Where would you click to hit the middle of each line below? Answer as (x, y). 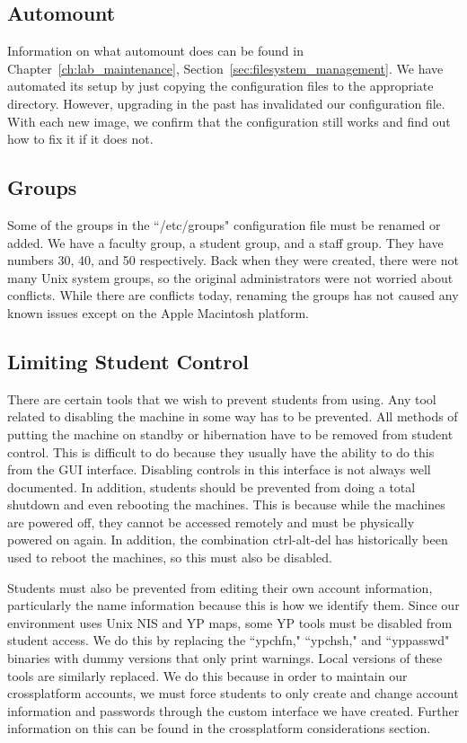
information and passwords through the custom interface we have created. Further (233, 710)
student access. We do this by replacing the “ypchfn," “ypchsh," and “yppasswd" (229, 640)
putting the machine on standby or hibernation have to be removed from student (230, 433)
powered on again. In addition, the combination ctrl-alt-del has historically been (228, 540)
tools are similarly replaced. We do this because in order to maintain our (207, 675)
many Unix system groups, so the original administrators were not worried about (230, 277)
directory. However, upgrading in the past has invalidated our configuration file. (226, 103)
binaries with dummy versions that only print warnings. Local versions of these (225, 658)
